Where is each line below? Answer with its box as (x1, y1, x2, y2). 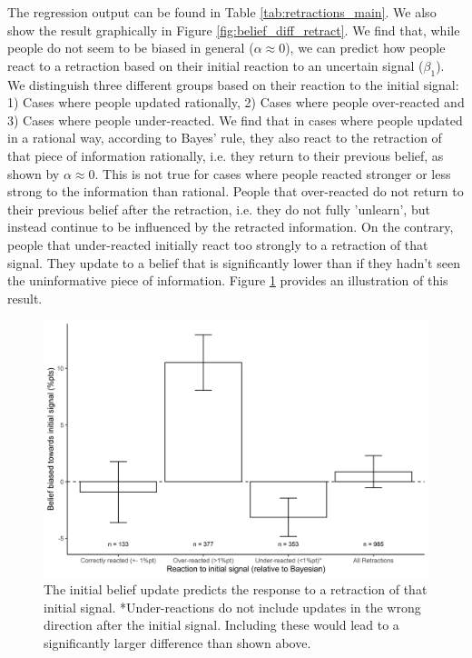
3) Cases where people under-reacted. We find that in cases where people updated (7, 110, 463, 129)
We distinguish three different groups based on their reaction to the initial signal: (7, 75, 459, 94)
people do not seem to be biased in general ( (7, 38, 254, 57)
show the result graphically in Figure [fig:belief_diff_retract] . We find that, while (7, 20, 460, 39)
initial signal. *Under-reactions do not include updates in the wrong (44, 597, 421, 616)
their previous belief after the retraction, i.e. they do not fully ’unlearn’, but (7, 199, 430, 218)
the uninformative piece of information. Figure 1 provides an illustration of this (7, 271, 448, 290)
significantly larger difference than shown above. (44, 633, 311, 653)
